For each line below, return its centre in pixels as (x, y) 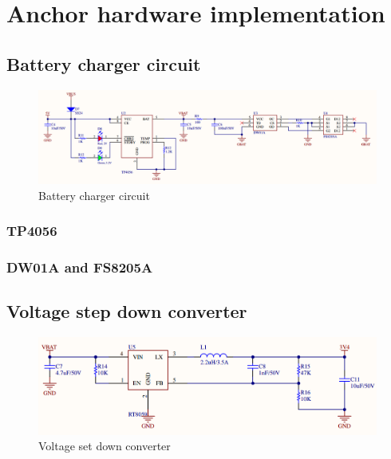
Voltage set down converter (105, 446)
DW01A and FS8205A (80, 267)
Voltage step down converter (127, 311)
